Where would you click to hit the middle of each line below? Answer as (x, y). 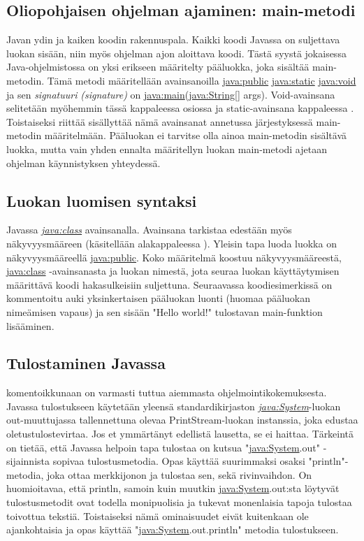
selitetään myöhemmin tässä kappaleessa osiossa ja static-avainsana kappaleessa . (180, 108)
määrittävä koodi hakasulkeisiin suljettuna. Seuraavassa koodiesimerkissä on (169, 284)
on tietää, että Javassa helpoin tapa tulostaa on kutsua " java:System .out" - (167, 447)
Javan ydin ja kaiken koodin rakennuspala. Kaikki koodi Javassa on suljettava (173, 39)
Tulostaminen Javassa (86, 363)
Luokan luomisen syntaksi (102, 200)
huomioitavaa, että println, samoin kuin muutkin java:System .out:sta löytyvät (173, 488)
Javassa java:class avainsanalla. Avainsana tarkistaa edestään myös (149, 230)
